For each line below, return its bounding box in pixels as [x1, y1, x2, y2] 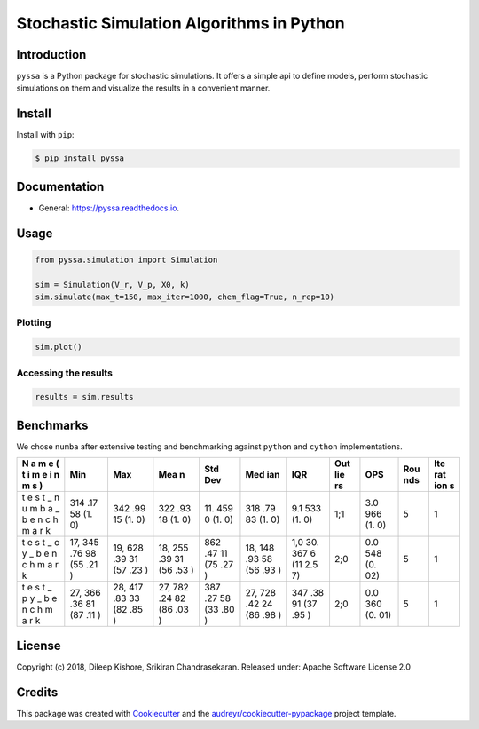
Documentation [16, 178, 105, 194]
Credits [16, 685, 59, 700]
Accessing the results [16, 367, 113, 379]
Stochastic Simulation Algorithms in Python [16, 13, 345, 33]
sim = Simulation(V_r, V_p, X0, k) [35, 280, 190, 289]
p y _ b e [21, 592, 58, 605]
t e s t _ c [21, 536, 59, 549]
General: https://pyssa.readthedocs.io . [38, 202, 180, 213]
